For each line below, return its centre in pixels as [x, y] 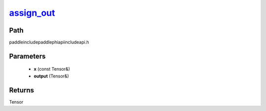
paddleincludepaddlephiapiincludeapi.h [49, 42]
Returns [22, 90]
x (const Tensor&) [52, 69]
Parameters [27, 56]
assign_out [32, 13]
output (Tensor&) [51, 76]
